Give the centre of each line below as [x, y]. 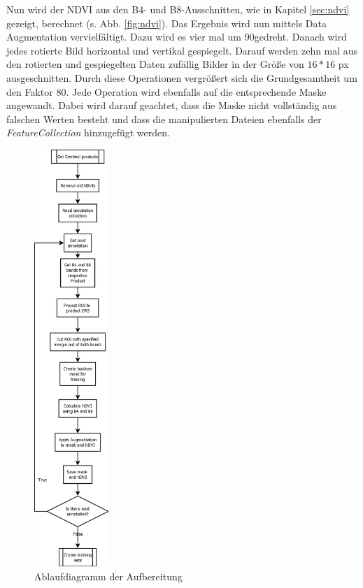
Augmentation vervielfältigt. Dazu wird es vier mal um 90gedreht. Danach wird [177, 37]
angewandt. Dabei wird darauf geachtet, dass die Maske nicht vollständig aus [172, 105]
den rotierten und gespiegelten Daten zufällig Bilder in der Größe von [155, 64]
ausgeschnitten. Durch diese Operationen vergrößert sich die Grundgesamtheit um [182, 77]
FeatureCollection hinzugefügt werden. [88, 132]
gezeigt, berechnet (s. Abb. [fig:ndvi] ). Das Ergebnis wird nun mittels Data [166, 23]
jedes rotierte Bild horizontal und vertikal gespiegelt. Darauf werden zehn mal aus [182, 50]
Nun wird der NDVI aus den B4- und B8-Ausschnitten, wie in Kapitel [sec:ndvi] [178, 9]
